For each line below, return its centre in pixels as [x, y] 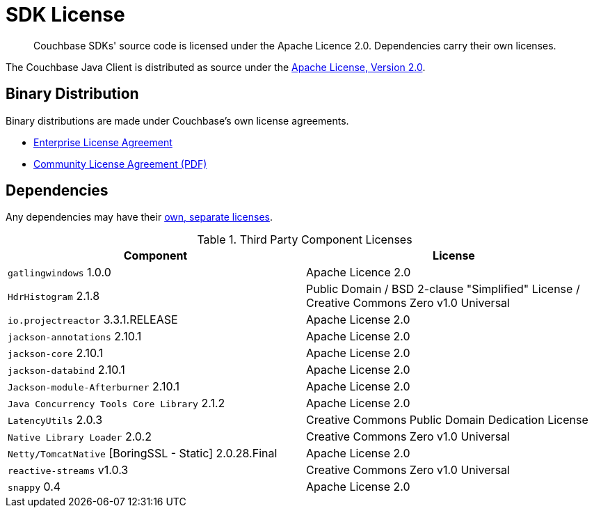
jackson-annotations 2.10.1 [75, 337]
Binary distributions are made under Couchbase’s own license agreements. [177, 120]
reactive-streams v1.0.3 [68, 470]
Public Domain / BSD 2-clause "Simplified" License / [443, 289]
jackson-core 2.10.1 [56, 353]
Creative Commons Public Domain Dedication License [447, 420]
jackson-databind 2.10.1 [66, 370]
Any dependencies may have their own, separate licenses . [139, 217]
